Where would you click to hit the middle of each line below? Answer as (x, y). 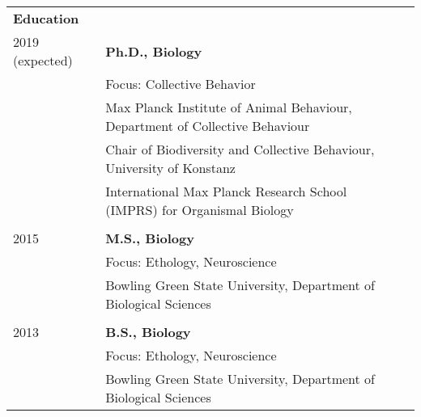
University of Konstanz (170, 168)
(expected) (43, 60)
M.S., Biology (150, 238)
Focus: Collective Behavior (181, 84)
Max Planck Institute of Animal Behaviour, (229, 107)
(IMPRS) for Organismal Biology (200, 210)
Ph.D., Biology (154, 51)
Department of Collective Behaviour (208, 126)
